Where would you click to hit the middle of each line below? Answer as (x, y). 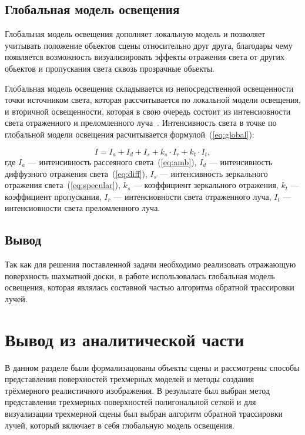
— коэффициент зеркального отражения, (206, 185)
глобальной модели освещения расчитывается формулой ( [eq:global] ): (130, 134)
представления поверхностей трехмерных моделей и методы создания (130, 379)
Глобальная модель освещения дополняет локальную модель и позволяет (135, 34)
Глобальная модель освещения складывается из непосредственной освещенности (149, 88)
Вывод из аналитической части (125, 339)
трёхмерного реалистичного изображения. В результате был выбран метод (138, 390)
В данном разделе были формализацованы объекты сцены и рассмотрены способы (152, 367)
